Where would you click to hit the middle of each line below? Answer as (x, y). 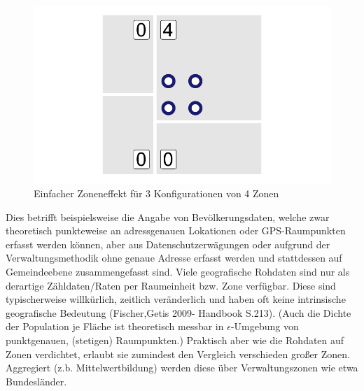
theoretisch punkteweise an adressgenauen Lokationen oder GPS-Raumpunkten (176, 230)
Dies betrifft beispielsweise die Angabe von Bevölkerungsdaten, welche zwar (168, 216)
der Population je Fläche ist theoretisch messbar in (115, 326)
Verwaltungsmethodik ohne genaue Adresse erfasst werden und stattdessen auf (174, 258)
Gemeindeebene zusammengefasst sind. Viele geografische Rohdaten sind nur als (178, 272)
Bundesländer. (36, 381)
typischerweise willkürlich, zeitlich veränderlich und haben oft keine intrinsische (176, 299)
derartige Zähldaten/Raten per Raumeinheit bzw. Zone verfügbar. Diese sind (171, 285)
